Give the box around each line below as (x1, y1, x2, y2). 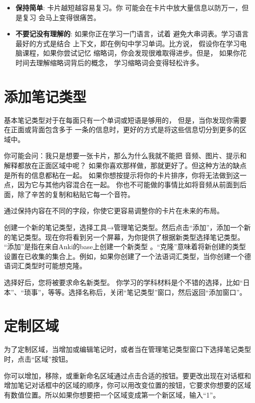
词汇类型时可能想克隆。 (10, 260, 86, 271)
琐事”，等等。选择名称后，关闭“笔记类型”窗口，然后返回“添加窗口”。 (24, 287, 247, 297)
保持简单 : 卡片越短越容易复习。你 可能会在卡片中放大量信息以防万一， (15, 2, 242, 12)
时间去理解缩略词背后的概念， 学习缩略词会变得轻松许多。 (15, 57, 204, 67)
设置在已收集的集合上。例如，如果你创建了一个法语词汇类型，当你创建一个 (4, 251, 244, 261)
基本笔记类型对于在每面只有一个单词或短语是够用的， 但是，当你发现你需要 (4, 115, 247, 125)
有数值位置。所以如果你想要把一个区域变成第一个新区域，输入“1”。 (4, 389, 220, 400)
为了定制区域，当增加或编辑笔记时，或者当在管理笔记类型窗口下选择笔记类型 (4, 344, 251, 354)
